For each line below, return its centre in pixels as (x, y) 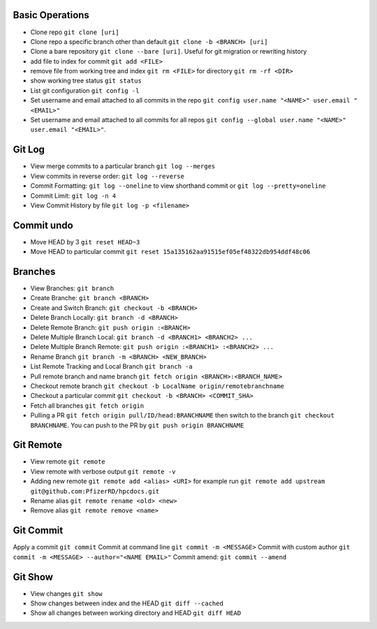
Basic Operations (51, 15)
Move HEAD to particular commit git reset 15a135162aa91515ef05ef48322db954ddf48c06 (170, 252)
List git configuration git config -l (85, 90)
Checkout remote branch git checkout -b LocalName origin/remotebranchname (157, 386)
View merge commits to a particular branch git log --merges (123, 166)
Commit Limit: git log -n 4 (73, 195)
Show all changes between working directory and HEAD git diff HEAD (136, 613)
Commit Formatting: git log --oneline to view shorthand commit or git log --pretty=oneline (178, 186)
